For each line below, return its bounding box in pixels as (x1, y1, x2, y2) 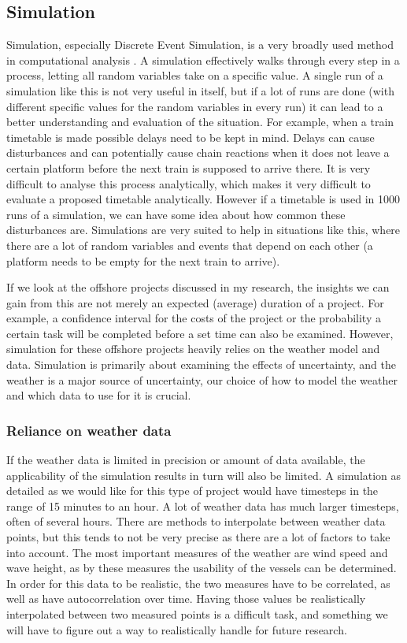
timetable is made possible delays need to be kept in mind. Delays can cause (6, 128, 375, 145)
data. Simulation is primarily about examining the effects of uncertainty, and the (6, 356, 396, 373)
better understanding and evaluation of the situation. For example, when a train (6, 113, 394, 130)
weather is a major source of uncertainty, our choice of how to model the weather (6, 371, 398, 388)
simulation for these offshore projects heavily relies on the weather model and (6, 340, 380, 357)
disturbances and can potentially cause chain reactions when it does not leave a (6, 144, 390, 161)
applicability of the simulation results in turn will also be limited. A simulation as (6, 466, 401, 483)
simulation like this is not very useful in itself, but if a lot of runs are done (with (6, 82, 394, 98)
